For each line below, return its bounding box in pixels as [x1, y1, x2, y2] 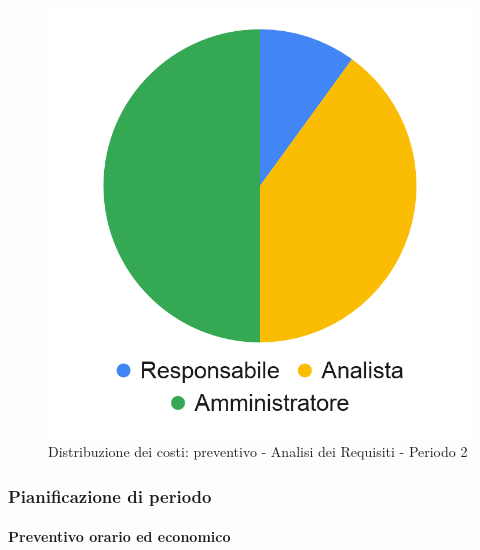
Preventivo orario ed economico [8, 526, 231, 547]
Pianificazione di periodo [8, 483, 212, 508]
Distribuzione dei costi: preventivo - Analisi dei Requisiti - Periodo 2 [48, 441, 468, 462]
